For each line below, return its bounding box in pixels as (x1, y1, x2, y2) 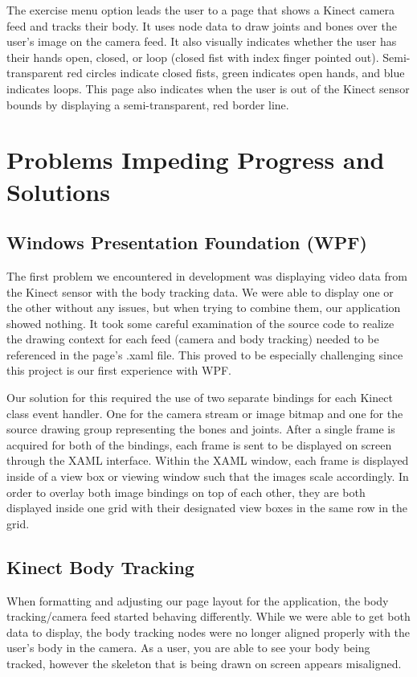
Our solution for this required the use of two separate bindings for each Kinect (6, 389, 393, 406)
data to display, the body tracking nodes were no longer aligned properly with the (6, 623, 411, 640)
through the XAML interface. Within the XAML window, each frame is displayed (6, 452, 409, 469)
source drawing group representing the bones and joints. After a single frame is (6, 421, 395, 437)
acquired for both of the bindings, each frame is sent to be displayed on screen (6, 436, 392, 453)
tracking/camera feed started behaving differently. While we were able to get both (6, 608, 411, 625)
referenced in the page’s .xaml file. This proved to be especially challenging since (6, 346, 403, 363)
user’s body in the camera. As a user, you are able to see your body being (6, 639, 370, 656)
